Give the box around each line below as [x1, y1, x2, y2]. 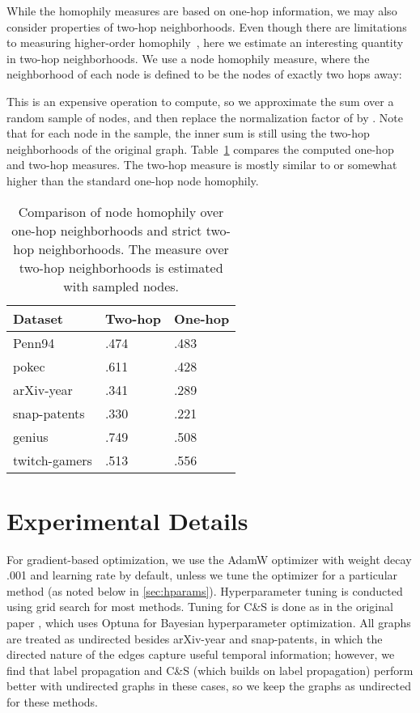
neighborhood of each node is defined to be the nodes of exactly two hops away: [6, 66, 402, 83]
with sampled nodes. [63, 276, 180, 295]
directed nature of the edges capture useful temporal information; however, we [6, 646, 395, 663]
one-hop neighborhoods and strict [11, 220, 202, 240]
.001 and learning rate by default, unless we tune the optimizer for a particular [6, 567, 398, 584]
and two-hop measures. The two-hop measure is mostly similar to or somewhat [6, 156, 397, 173]
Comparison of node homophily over [18, 202, 224, 221]
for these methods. [6, 694, 98, 710]
